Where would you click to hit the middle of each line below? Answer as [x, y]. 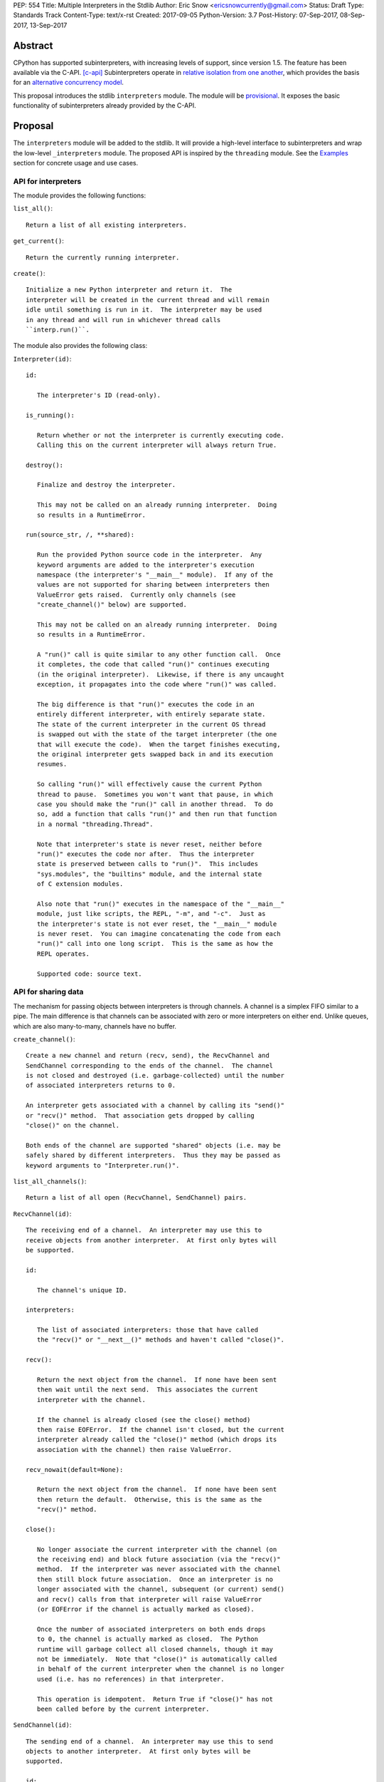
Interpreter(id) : [42, 359]
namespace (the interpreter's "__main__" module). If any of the [155, 575]
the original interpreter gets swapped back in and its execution [155, 754]
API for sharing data [48, 992]
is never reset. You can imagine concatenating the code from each [159, 934]
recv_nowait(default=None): [75, 1469]
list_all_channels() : [50, 1181]
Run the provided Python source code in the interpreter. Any [149, 555]
